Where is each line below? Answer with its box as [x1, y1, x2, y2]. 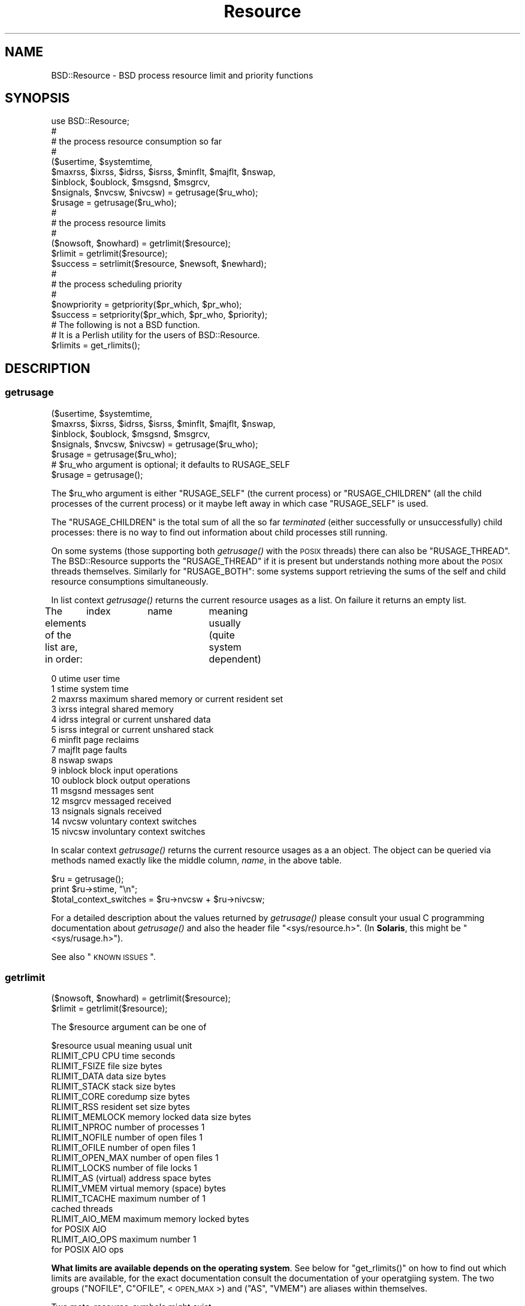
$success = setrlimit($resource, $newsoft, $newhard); [51, 258, 267, 269]
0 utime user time [51, 673, 120, 684]
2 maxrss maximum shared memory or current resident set [51, 693, 283, 704]
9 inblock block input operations [51, 765, 178, 775]
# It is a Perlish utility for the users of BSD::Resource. [51, 330, 260, 341]
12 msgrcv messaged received [51, 795, 171, 806]
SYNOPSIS [5, 91, 70, 106]
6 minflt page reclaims [51, 734, 139, 745]
